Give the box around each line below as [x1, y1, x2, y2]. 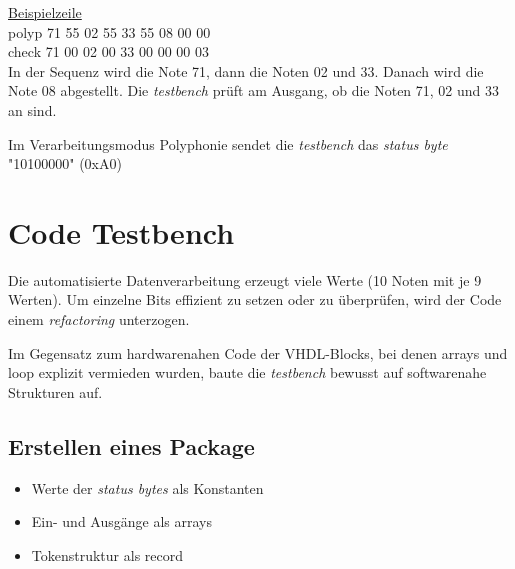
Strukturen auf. [8, 381, 103, 402]
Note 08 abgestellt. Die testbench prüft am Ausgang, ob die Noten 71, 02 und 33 [8, 80, 500, 101]
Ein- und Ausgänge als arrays [31, 511, 212, 532]
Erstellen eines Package [8, 430, 255, 461]
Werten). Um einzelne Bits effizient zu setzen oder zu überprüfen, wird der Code [8, 289, 502, 310]
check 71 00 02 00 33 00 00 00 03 [8, 41, 209, 62]
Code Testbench [8, 211, 235, 252]
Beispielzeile [8, 2, 82, 22]
